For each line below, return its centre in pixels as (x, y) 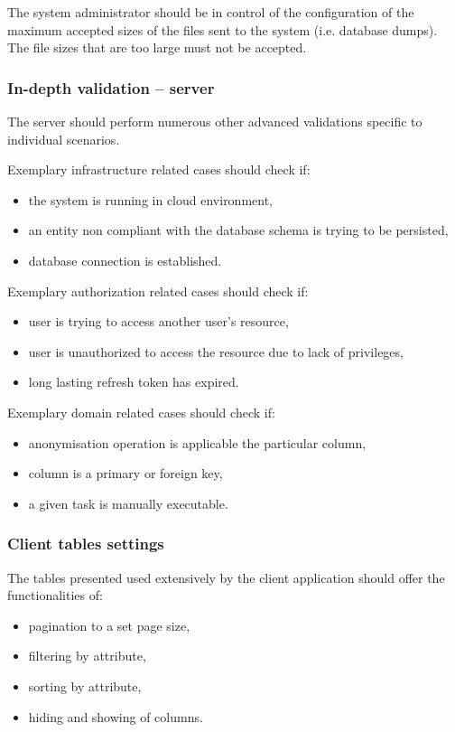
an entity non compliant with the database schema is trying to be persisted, (238, 230)
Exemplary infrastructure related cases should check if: (159, 169)
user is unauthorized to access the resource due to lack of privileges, (216, 351)
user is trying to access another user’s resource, (158, 321)
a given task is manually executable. (128, 503)
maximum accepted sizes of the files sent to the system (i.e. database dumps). (223, 29)
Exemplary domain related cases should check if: (141, 412)
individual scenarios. (64, 139)
